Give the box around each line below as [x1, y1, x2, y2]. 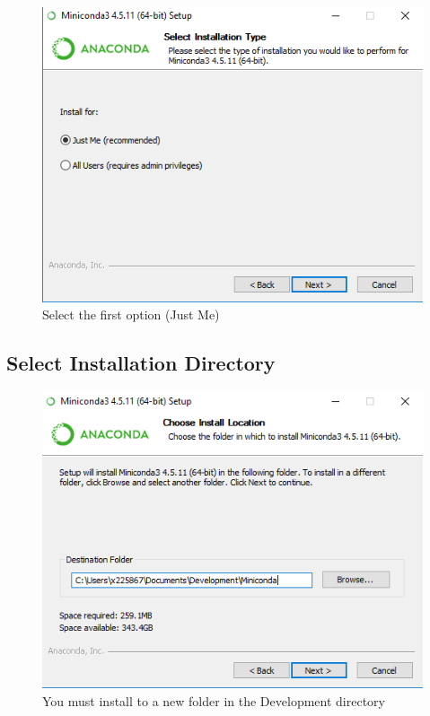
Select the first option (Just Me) [42, 305, 220, 324]
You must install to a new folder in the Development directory [42, 691, 385, 710]
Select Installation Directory [6, 349, 276, 377]
